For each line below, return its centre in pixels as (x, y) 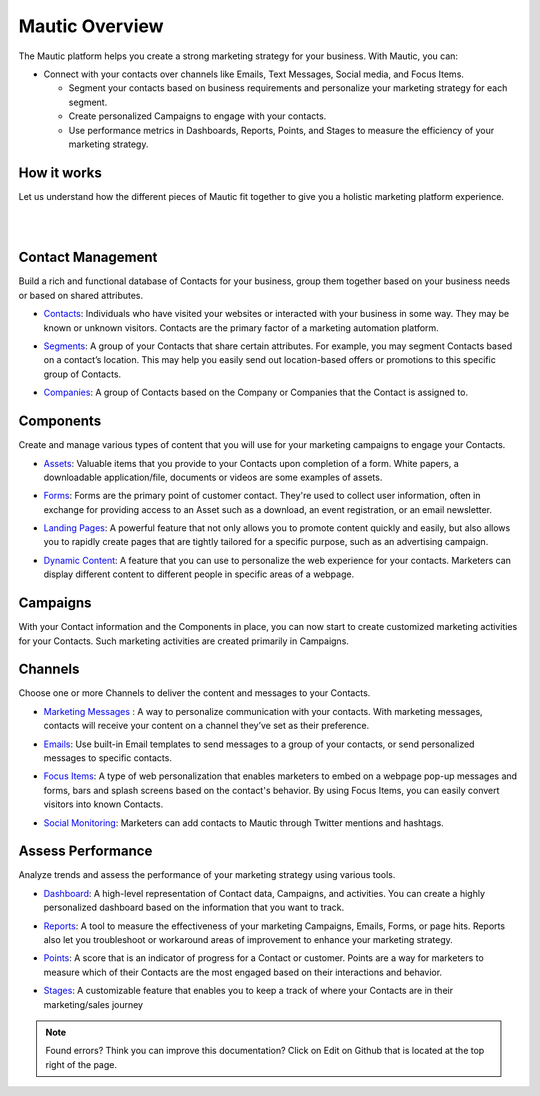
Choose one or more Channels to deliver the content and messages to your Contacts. (194, 693)
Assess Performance (85, 851)
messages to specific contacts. (107, 758)
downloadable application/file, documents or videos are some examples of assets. (213, 477)
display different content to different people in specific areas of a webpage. (199, 574)
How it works (60, 172)
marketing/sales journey (93, 1004)
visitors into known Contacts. (103, 804)
